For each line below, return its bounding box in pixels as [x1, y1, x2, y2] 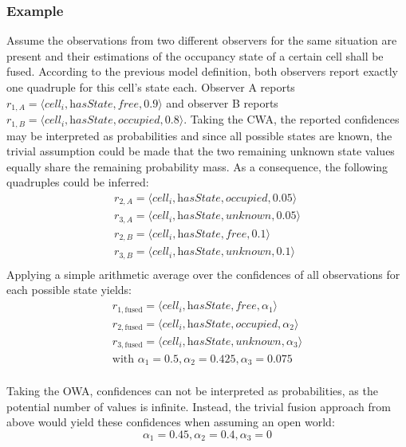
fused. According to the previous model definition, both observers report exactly [6, 63, 398, 80]
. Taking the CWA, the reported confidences [183, 111, 400, 127]
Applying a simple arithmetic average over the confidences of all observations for [6, 265, 400, 282]
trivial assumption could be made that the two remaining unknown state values [6, 143, 395, 159]
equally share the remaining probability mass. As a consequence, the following [6, 158, 388, 174]
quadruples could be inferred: [6, 174, 149, 190]
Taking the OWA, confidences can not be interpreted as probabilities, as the [6, 382, 378, 398]
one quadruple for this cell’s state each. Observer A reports [6, 79, 295, 95]
